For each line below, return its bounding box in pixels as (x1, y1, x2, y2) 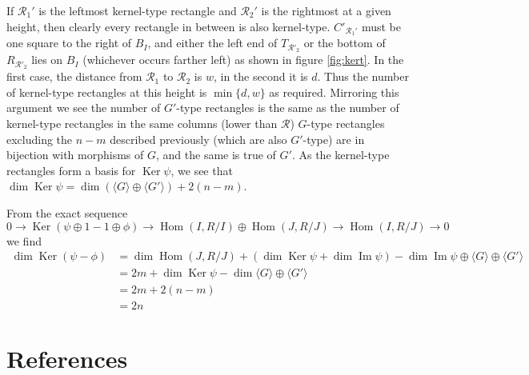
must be (361, 18, 401, 34)
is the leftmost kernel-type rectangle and (38, 2, 237, 18)
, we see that (170, 162, 233, 178)
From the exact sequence (6, 204, 128, 221)
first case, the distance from (6, 68, 142, 85)
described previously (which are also (110, 130, 287, 147)
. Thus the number (317, 68, 409, 85)
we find (6, 232, 42, 249)
